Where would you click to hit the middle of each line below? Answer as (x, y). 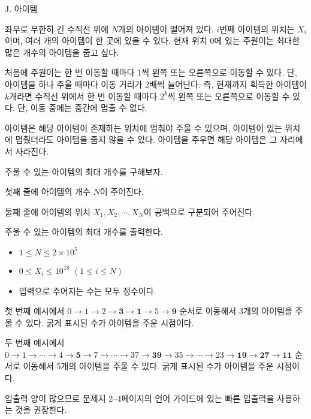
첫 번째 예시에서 (35, 311)
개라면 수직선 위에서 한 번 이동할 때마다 (83, 96)
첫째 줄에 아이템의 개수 (48, 192)
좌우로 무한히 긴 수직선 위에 (57, 28)
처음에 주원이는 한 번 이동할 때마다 (70, 72)
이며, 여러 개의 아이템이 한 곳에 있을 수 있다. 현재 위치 (106, 40)
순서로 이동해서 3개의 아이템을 (236, 311)
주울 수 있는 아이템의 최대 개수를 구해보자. (84, 171)
